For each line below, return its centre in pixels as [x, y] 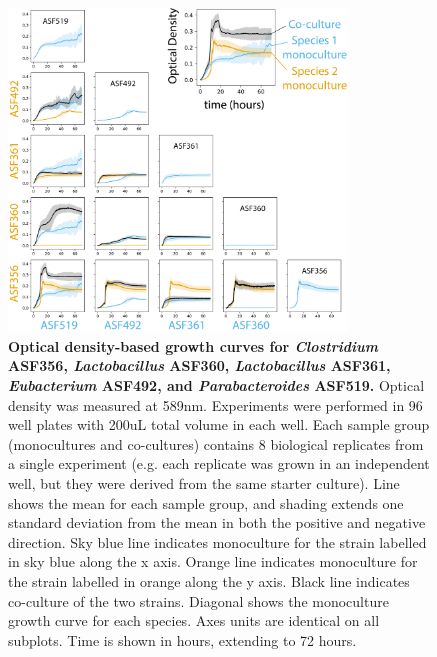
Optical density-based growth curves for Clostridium [193, 345]
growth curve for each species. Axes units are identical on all [194, 620]
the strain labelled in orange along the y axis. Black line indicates [209, 581]
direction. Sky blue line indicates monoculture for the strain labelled [217, 541]
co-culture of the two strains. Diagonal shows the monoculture [198, 600]
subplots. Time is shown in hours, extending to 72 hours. [182, 639]
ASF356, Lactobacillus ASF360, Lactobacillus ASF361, [199, 365]
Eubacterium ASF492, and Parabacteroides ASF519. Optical [216, 385]
